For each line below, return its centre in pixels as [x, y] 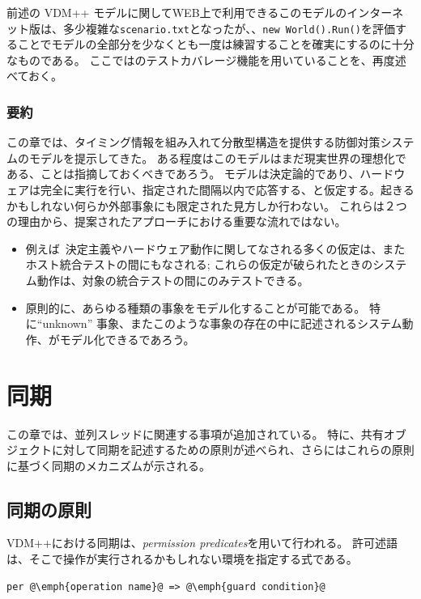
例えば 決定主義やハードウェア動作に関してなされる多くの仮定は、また [215, 248]
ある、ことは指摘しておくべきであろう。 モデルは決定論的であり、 [183, 174]
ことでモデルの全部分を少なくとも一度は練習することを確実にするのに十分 [216, 44]
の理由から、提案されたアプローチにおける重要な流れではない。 [176, 221]
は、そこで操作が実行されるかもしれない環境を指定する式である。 [182, 559]
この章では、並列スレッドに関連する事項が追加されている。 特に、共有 [195, 433]
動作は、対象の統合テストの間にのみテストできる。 [173, 280]
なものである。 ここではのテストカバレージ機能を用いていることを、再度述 [206, 59]
